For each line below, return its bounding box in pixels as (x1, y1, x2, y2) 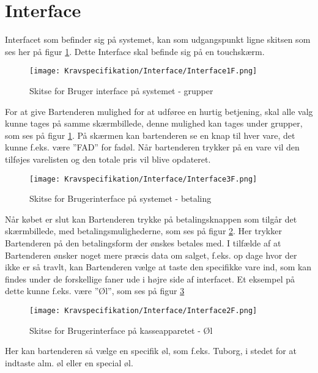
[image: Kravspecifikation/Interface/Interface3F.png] (29, 174, 257, 183)
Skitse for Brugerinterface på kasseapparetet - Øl (29, 323, 213, 336)
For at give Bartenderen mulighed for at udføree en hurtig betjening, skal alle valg (5, 105, 313, 117)
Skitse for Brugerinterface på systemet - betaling (29, 192, 212, 205)
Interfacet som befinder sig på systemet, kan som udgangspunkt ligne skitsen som (5, 33, 311, 46)
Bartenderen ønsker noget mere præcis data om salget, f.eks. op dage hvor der (5, 248, 297, 261)
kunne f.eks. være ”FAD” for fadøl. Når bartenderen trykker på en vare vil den (5, 141, 300, 153)
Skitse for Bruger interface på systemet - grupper (29, 84, 213, 97)
